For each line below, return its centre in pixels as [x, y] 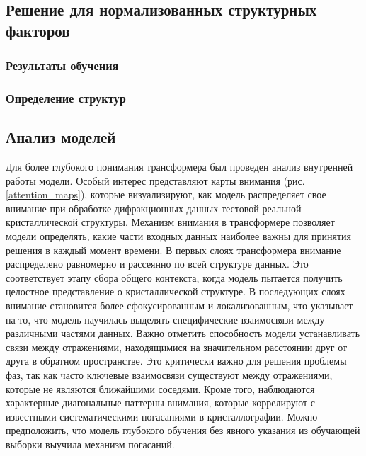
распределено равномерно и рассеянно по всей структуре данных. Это [157, 264]
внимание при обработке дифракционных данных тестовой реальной [154, 208]
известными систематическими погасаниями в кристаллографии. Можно [162, 416]
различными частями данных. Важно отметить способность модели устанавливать [183, 333]
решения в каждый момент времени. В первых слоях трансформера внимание [173, 250]
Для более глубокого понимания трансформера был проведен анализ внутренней [179, 167]
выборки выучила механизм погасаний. [90, 444]
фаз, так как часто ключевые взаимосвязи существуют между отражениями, [169, 374]
